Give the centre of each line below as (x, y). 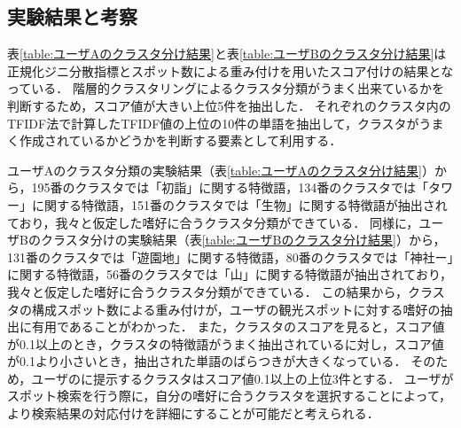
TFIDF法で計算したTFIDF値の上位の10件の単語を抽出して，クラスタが (213, 123)
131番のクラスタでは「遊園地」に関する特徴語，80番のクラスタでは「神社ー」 (230, 257)
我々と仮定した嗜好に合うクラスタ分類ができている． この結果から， (207, 291)
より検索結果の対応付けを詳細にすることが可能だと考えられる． (193, 413)
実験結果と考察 (72, 16)
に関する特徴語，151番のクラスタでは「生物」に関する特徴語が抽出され (239, 204)
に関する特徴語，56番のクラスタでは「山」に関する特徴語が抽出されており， (230, 274)
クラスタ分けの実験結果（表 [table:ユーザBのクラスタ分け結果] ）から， (243, 240)
